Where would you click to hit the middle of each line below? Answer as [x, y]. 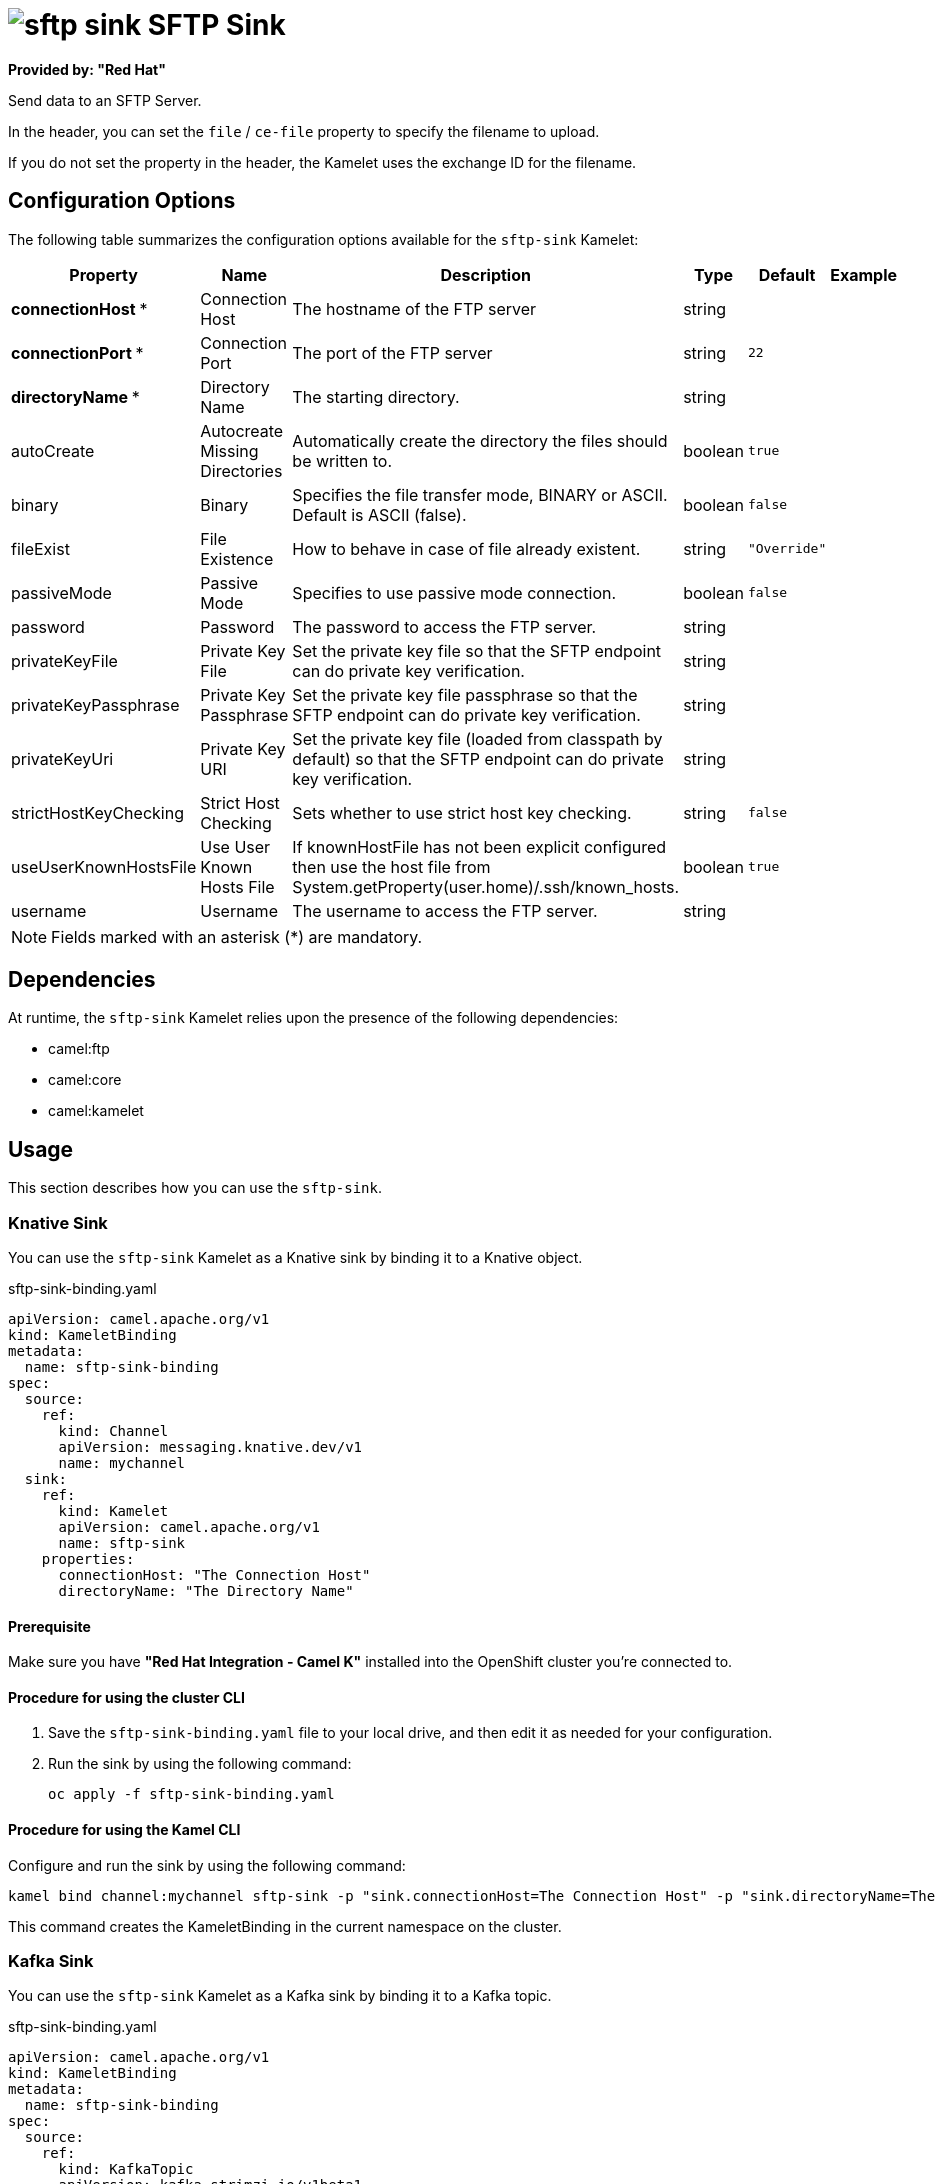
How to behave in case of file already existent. [466, 548]
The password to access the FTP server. [444, 626]
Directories [241, 470]
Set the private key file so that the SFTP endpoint [477, 650]
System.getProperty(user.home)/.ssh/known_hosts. [486, 886]
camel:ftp [79, 1049]
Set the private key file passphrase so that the [465, 694]
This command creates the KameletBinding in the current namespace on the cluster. [285, 1926]
